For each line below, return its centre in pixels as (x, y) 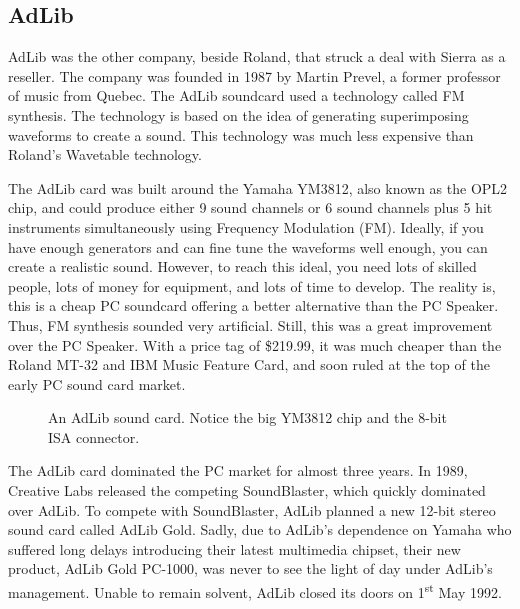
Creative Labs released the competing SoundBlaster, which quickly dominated (247, 490)
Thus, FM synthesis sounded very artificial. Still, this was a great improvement (250, 324)
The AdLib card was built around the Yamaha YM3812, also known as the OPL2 (258, 187)
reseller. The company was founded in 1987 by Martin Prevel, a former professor (254, 75)
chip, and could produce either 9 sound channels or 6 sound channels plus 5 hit (250, 207)
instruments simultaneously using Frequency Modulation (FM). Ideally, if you (246, 226)
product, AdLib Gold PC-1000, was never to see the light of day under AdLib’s (250, 568)
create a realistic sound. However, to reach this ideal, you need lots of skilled (242, 266)
